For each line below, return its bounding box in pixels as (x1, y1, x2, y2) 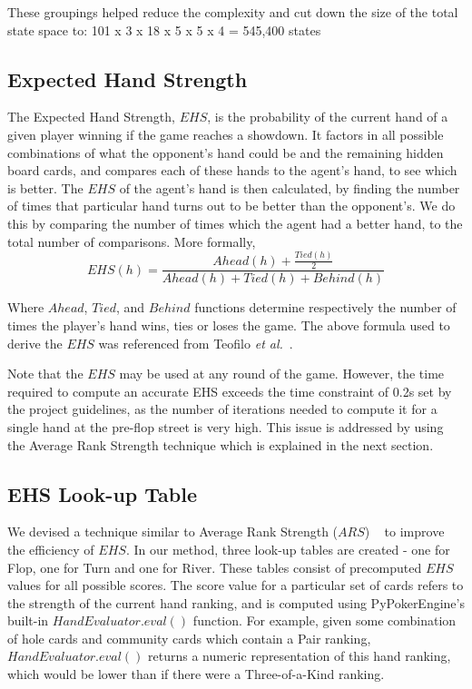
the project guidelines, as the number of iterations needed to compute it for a (7, 399, 438, 418)
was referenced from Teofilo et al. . (98, 333, 293, 352)
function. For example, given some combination (192, 611, 457, 630)
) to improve (364, 522, 445, 541)
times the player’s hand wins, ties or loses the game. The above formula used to (7, 315, 450, 334)
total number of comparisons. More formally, (7, 231, 256, 251)
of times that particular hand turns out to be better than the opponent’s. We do (7, 196, 456, 215)
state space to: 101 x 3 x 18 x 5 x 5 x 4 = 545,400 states (7, 20, 321, 39)
